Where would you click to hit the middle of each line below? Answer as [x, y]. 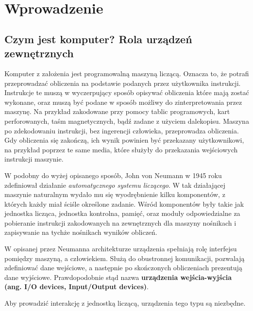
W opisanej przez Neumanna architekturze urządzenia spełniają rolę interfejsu [121, 249]
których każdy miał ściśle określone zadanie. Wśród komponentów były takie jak [124, 204]
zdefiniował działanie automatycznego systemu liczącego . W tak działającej [115, 185]
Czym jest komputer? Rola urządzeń [98, 39]
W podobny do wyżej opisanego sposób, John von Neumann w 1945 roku [113, 175]
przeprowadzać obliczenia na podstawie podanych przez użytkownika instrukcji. [123, 83]
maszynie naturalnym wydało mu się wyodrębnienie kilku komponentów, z [115, 194]
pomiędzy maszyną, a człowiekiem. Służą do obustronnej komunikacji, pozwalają [125, 258]
